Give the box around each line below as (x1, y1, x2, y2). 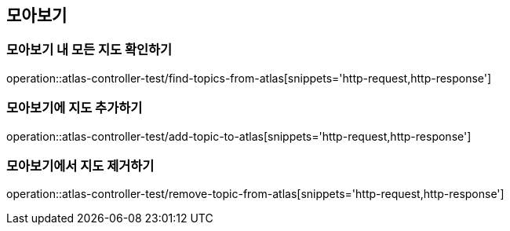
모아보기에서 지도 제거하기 (6, 157, 155, 174)
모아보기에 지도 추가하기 (6, 100, 143, 116)
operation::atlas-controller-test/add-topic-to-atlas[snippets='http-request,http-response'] (6, 129, 472, 143)
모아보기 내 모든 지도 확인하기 (6, 42, 173, 58)
